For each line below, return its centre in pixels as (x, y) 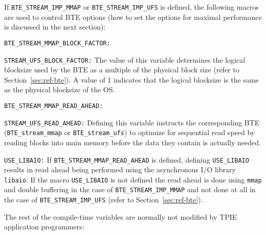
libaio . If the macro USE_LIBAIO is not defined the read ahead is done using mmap (133, 179)
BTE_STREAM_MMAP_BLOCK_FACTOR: (57, 43)
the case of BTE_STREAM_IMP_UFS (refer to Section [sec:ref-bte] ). (104, 200)
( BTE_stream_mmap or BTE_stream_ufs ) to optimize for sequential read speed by (130, 132)
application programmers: (44, 227)
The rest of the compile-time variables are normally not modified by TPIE (121, 216)
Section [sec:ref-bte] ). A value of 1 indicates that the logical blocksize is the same (131, 79)
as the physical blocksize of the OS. (60, 89)
